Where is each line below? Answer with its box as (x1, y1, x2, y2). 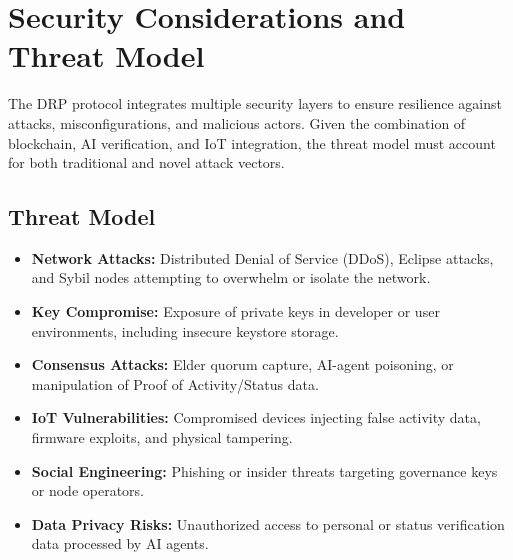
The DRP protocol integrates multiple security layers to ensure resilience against (8, 93, 502, 114)
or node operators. (31, 480, 145, 501)
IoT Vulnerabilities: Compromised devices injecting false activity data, (31, 407, 481, 428)
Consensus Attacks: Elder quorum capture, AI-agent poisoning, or (31, 354, 454, 375)
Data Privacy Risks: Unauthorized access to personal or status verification (31, 513, 505, 534)
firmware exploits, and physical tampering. (31, 427, 293, 448)
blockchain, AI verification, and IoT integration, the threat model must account (8, 132, 496, 153)
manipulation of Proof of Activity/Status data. (31, 373, 319, 394)
